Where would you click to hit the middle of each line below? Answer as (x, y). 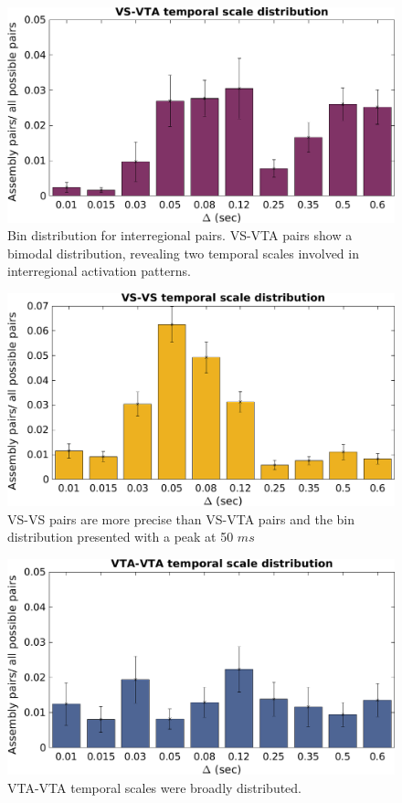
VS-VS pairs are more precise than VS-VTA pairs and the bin (181, 518)
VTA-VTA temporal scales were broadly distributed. (154, 787)
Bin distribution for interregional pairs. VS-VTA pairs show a (180, 235)
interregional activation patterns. (99, 271)
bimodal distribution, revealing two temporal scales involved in (183, 253)
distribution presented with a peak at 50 (121, 537)
